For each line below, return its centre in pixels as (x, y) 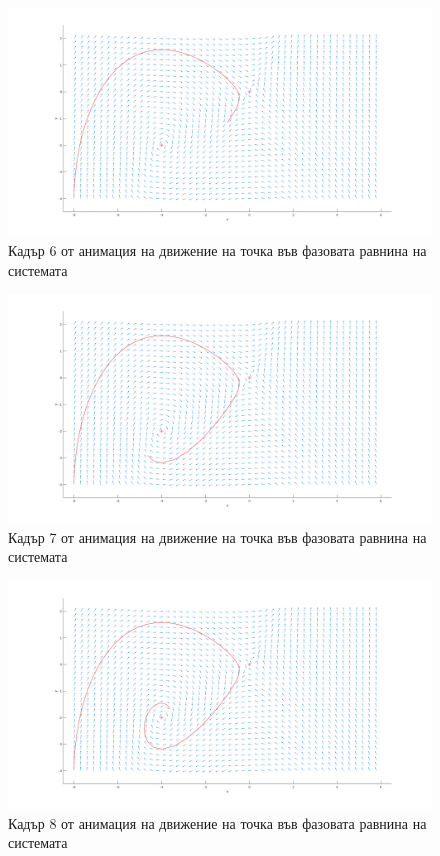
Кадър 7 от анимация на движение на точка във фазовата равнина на (217, 536)
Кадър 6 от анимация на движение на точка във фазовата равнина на (217, 250)
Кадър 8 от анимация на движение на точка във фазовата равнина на (217, 822)
